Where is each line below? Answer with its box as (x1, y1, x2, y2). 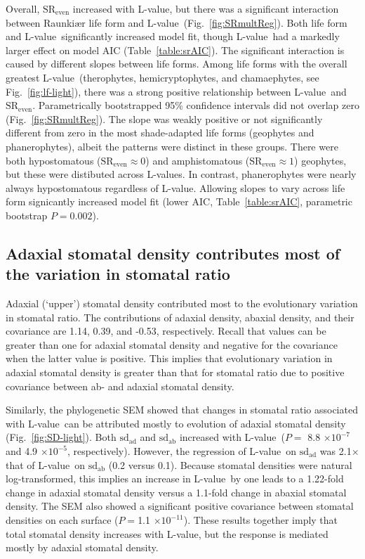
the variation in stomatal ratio (6, 263, 230, 285)
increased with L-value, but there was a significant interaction (72, 1, 339, 15)
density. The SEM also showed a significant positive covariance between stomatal (6, 499, 354, 513)
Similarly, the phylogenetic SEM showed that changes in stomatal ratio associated (6, 402, 358, 417)
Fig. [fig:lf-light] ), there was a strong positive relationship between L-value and (6, 84, 347, 98)
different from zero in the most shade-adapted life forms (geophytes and (6, 125, 314, 140)
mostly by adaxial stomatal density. (6, 540, 159, 555)
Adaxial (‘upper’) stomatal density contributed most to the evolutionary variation (6, 296, 358, 311)
